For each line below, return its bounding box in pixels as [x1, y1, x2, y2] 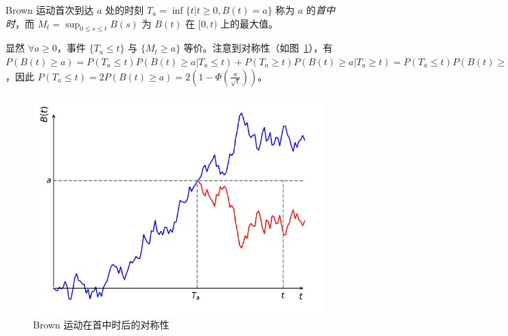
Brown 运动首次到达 [5, 3, 94, 16]
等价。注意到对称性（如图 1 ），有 [183, 41, 333, 55]
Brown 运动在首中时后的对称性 [33, 317, 170, 332]
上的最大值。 [220, 16, 279, 30]
